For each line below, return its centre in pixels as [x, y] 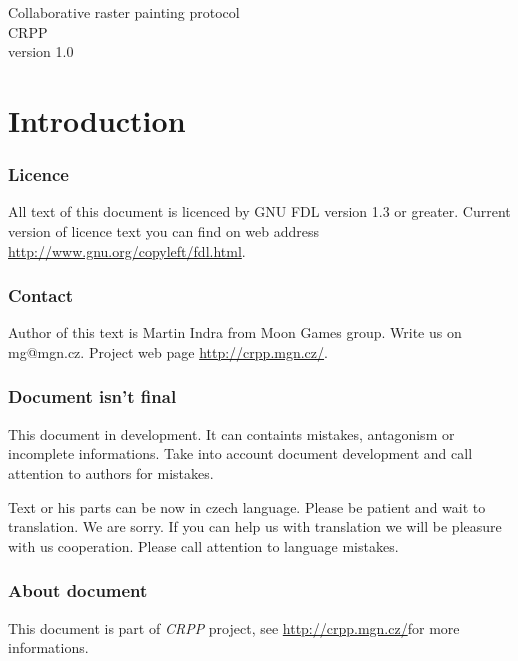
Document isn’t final [92, 396]
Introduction [97, 119]
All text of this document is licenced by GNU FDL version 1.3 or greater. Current [259, 211]
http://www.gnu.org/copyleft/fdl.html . [127, 250]
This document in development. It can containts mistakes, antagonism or [231, 433]
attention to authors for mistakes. [111, 472]
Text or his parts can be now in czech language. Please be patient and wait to [247, 506]
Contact [41, 295]
